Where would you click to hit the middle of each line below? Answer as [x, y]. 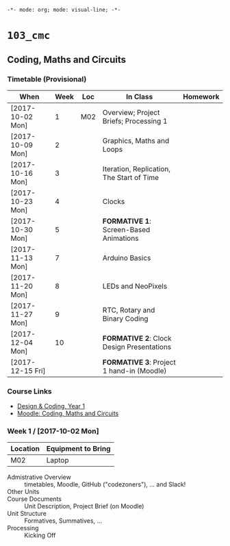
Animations [120, 238]
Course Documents [34, 499]
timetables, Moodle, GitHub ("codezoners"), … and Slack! [105, 484]
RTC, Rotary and [129, 310]
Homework [201, 96]
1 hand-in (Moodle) [135, 371]
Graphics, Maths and [136, 140]
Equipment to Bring [78, 449]
